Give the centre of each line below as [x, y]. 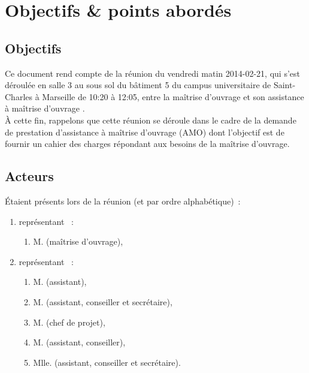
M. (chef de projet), [69, 322]
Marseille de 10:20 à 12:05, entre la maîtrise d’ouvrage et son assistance [173, 96]
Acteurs [29, 176]
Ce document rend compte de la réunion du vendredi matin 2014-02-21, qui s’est [152, 73]
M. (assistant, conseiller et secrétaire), [103, 301]
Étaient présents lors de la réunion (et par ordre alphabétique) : [123, 201]
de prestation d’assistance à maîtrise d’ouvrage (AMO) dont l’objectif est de [145, 132]
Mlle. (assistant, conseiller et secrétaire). [107, 362]
